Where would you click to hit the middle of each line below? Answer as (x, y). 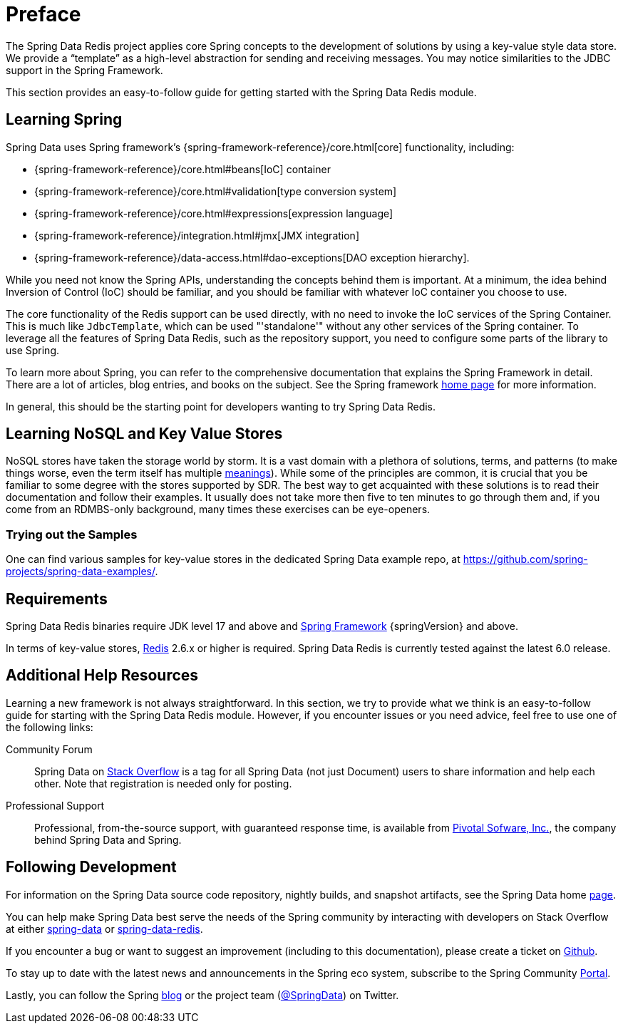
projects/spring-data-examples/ (81, 572)
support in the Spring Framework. (84, 70)
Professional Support (55, 805)
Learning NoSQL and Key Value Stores (144, 434)
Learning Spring (64, 120)
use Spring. (33, 350)
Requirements (57, 599)
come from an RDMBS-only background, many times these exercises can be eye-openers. (218, 510)
